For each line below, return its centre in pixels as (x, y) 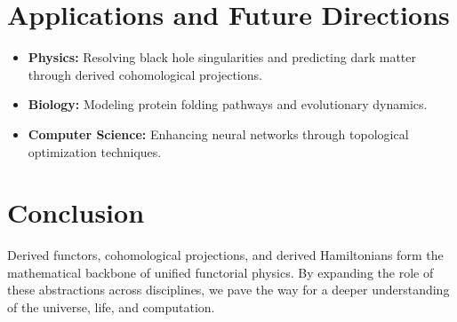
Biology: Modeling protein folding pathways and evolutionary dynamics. (228, 104)
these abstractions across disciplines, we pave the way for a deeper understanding (228, 290)
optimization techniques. (95, 151)
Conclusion (76, 212)
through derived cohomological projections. (145, 74)
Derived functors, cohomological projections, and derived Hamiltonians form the (225, 255)
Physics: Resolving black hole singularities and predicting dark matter (222, 57)
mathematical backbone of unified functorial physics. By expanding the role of (220, 272)
